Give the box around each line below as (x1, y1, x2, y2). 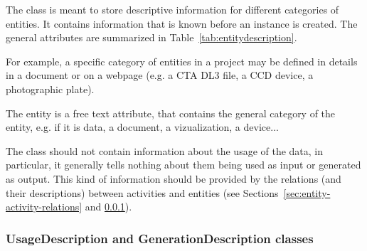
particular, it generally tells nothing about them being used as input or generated (6, 157, 361, 172)
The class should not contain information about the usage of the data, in (6, 143, 324, 158)
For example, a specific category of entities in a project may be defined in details (6, 53, 358, 68)
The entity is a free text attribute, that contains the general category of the (6, 105, 336, 120)
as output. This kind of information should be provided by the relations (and (6, 171, 341, 186)
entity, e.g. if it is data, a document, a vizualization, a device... (6, 119, 279, 134)
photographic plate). (6, 81, 95, 96)
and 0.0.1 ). (85, 199, 132, 214)
